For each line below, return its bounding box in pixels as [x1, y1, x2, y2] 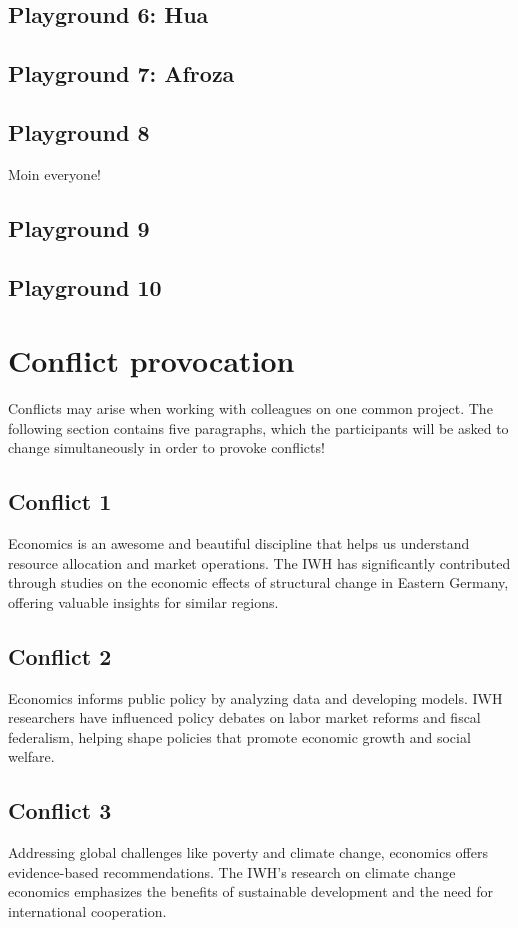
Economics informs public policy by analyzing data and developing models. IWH [8, 687, 503, 708]
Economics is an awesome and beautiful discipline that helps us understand [8, 533, 470, 554]
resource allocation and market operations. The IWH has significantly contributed [8, 552, 511, 573]
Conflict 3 [8, 795, 112, 826]
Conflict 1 [8, 486, 112, 517]
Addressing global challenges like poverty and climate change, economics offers [8, 842, 488, 863]
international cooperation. [8, 900, 167, 921]
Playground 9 [8, 212, 150, 243]
